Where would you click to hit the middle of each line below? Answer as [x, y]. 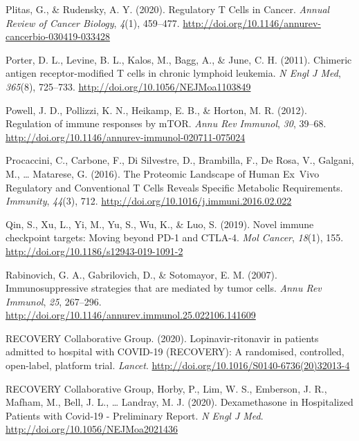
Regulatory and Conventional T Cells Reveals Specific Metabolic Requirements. [174, 187]
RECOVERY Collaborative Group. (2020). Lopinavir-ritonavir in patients [162, 338]
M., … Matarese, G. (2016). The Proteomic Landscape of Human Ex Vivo [163, 173]
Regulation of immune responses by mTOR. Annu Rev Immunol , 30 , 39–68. [166, 123]
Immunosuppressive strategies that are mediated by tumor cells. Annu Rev [164, 288]
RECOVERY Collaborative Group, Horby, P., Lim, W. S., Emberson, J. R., [166, 388]
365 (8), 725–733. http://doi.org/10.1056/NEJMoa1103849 [128, 86]
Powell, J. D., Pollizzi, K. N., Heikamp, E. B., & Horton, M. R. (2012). [156, 110]
